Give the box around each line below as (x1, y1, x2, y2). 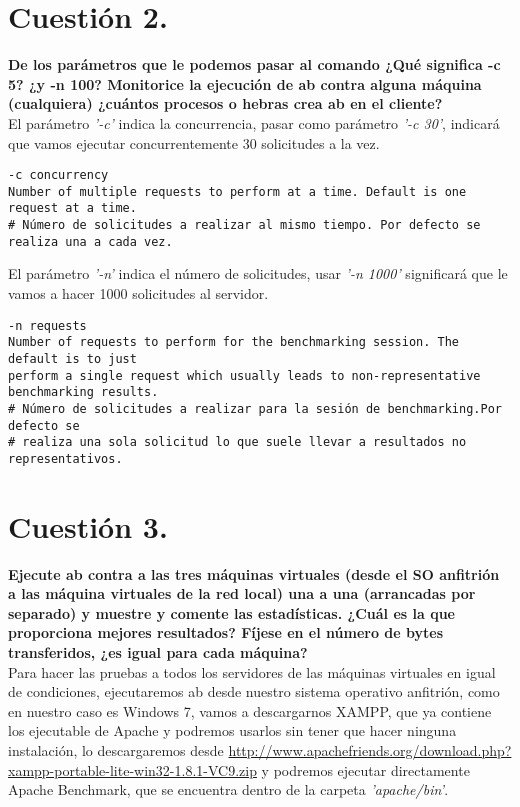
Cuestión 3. (8, 505, 168, 546)
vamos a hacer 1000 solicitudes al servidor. (8, 282, 269, 303)
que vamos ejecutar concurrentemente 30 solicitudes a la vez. (8, 132, 380, 153)
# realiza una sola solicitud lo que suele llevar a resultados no (8, 435, 467, 450)
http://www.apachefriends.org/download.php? (228, 739, 512, 760)
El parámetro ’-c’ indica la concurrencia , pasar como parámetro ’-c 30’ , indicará (8, 112, 500, 133)
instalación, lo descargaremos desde (8, 739, 224, 760)
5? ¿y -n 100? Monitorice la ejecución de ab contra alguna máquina (8, 73, 482, 94)
